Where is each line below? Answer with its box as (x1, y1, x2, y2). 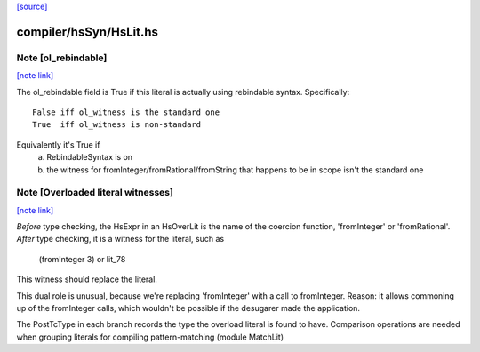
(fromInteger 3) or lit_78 (38, 253, 126, 264)
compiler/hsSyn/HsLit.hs (16, 24, 159, 39)
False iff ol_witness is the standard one (32, 107, 220, 117)
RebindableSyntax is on (46, 152, 133, 163)
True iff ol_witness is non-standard (32, 120, 202, 130)
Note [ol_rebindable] (16, 52, 108, 64)
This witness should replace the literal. (16, 274, 157, 284)
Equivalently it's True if (16, 139, 100, 150)
